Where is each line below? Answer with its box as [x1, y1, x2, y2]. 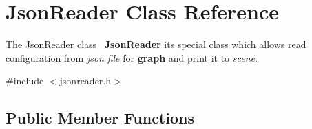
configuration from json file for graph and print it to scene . [6, 50, 258, 64]
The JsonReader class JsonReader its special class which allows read [6, 37, 306, 51]
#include [6, 73, 44, 88]
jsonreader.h [59, 73, 112, 88]
